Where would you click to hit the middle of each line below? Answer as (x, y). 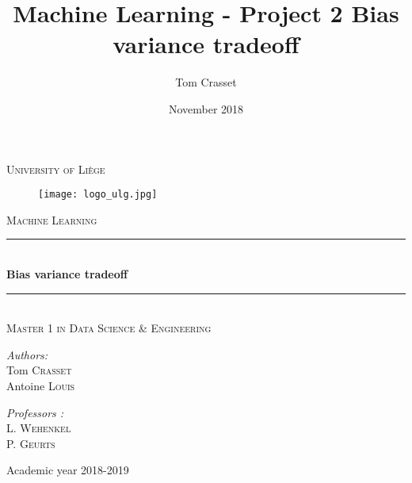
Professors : (35, 412)
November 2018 (206, 108)
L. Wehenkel (39, 428)
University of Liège (56, 169)
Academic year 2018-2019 (68, 470)
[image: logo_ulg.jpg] (98, 195)
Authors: (27, 354)
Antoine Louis (41, 385)
